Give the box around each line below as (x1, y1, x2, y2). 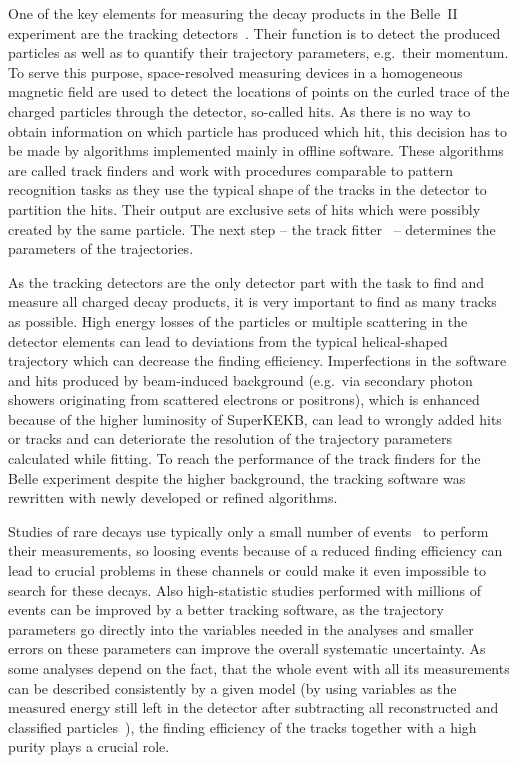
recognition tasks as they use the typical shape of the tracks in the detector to (8, 179, 487, 200)
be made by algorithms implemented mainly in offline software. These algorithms (8, 140, 504, 161)
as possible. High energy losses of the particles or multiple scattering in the (8, 310, 468, 331)
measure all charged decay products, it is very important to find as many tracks (8, 291, 497, 312)
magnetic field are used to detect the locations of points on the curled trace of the (8, 81, 510, 102)
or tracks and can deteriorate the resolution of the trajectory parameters (8, 428, 452, 449)
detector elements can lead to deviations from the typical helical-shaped (8, 330, 448, 351)
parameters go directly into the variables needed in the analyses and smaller (8, 618, 474, 639)
